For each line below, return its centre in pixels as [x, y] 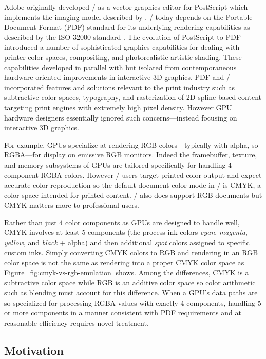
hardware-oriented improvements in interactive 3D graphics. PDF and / [117, 77]
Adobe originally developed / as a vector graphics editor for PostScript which [126, 7]
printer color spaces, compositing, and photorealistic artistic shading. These [123, 57]
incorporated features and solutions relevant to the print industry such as [120, 87]
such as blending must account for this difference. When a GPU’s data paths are [131, 293]
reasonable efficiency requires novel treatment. [77, 322]
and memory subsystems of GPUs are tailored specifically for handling [115, 164]
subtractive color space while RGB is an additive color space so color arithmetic [130, 282]
